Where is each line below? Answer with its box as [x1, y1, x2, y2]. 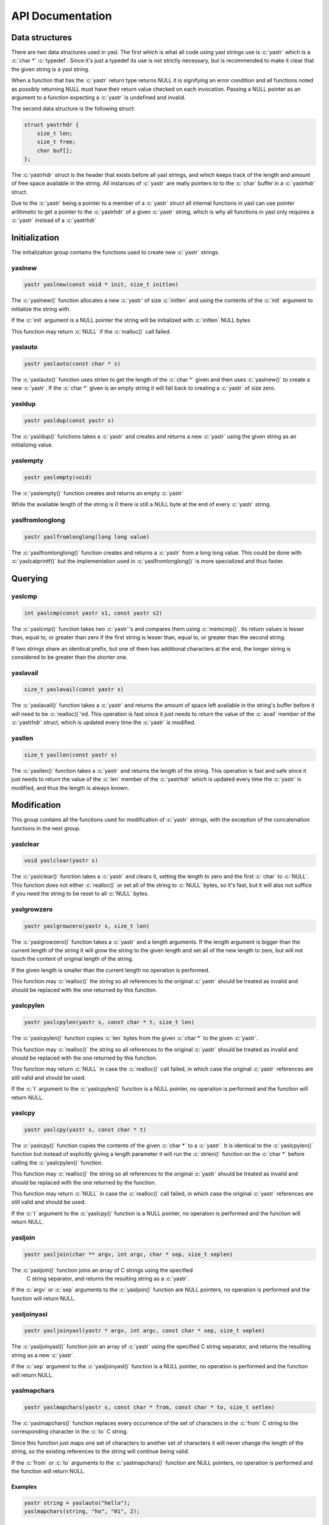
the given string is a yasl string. [11, 65, 90, 73]
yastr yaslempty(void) [24, 473, 92, 481]
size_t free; [37, 138, 76, 146]
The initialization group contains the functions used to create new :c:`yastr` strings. [11, 248, 220, 256]
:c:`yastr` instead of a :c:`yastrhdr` [11, 217, 97, 224]
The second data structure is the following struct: [11, 105, 135, 112]
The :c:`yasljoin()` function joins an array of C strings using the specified [11, 1266, 193, 1274]
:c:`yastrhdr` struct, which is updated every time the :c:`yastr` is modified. [11, 719, 196, 726]
